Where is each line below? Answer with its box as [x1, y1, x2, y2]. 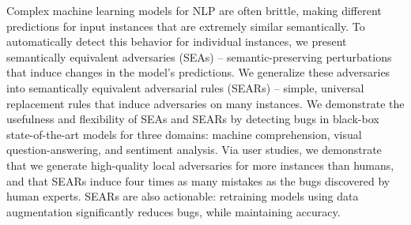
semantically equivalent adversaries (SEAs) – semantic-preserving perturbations [6, 48, 392, 65]
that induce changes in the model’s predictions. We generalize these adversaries [6, 64, 390, 81]
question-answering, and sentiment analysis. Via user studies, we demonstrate [6, 141, 382, 158]
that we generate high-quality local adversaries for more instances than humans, [6, 156, 394, 173]
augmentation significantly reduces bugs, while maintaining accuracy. [6, 203, 341, 219]
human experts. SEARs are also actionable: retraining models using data [6, 188, 359, 204]
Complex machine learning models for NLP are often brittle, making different [6, 2, 382, 18]
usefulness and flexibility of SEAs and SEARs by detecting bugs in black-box [6, 111, 379, 127]
